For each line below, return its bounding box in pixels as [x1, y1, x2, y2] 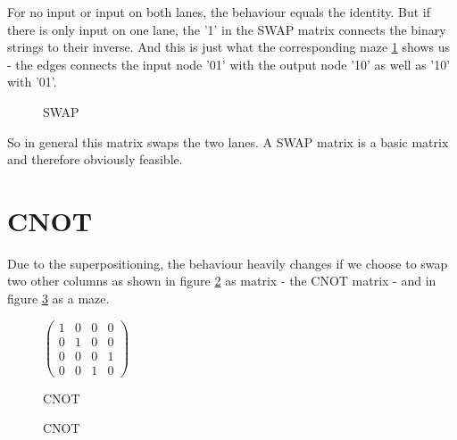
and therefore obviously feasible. [7, 150, 183, 169]
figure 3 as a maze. [7, 289, 110, 308]
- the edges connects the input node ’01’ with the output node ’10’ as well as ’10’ [7, 54, 451, 73]
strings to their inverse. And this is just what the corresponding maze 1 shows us [7, 37, 450, 56]
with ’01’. [7, 72, 57, 91]
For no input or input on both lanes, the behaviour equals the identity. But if [7, 3, 431, 21]
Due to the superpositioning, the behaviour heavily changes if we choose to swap [7, 253, 448, 272]
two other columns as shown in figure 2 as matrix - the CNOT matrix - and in [7, 271, 436, 290]
